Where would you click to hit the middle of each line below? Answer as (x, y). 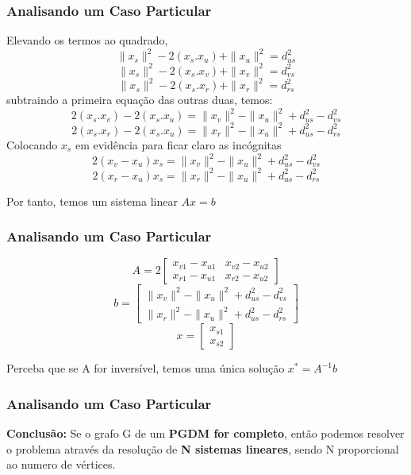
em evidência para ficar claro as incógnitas (178, 144)
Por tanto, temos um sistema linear (92, 201)
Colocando (32, 144)
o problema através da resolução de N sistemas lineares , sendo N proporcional (203, 448)
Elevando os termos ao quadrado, (87, 40)
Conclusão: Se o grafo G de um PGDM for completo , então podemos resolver (205, 433)
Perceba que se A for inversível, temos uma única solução (146, 368)
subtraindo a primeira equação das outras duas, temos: (140, 100)
